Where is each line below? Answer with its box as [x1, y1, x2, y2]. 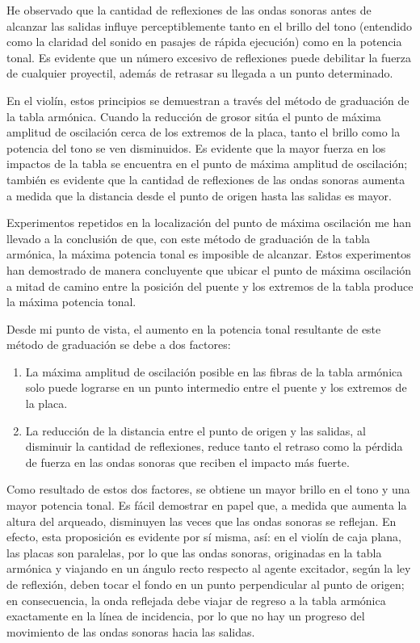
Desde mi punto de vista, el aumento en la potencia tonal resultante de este [6, 320, 381, 337]
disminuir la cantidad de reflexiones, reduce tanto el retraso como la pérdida [25, 438, 403, 455]
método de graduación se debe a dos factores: [6, 336, 231, 353]
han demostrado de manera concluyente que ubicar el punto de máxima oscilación [6, 261, 412, 278]
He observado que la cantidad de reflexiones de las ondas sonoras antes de [6, 2, 372, 18]
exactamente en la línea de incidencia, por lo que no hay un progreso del [6, 607, 365, 624]
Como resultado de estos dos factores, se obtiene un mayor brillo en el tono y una [6, 481, 410, 498]
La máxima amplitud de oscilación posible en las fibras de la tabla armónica [25, 363, 403, 380]
